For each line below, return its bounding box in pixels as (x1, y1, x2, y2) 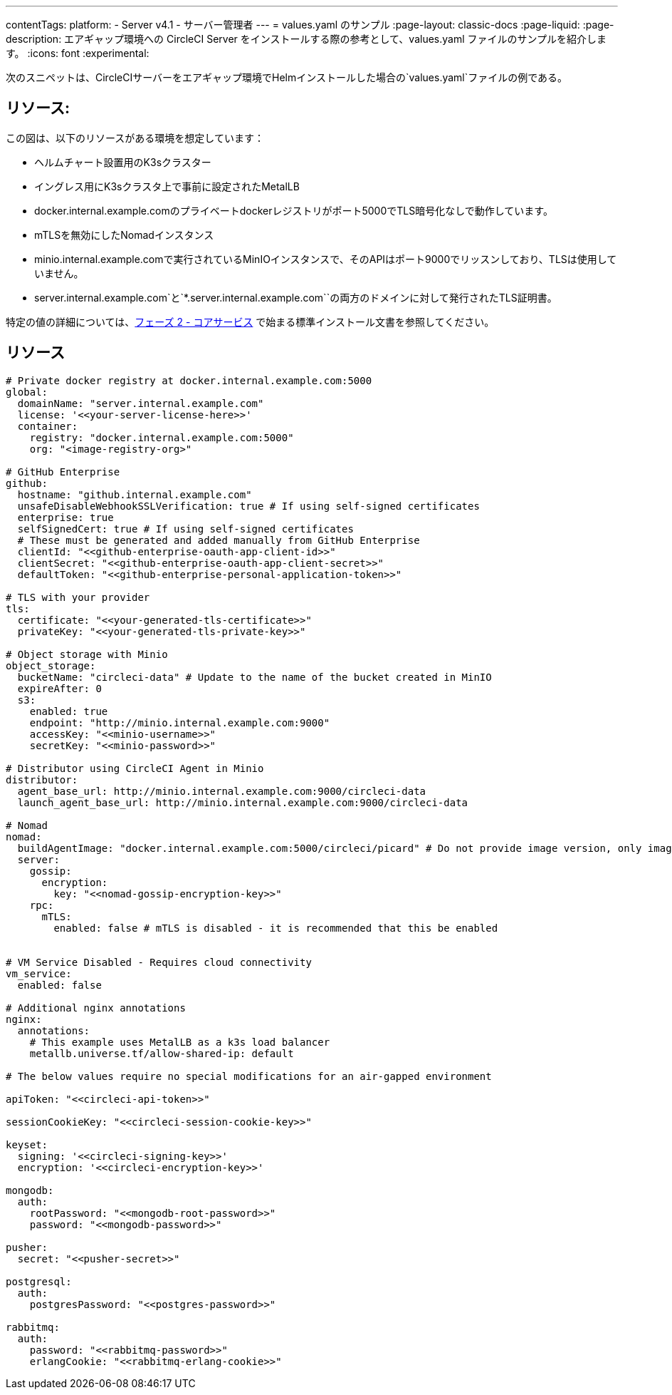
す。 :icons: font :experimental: (6, 47, 149, 59)
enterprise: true (17, 511, 114, 523)
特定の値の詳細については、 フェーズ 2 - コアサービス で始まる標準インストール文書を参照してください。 (6, 315, 495, 328)
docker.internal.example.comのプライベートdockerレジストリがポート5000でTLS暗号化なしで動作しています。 (34, 204, 553, 217)
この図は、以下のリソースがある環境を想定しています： (6, 131, 264, 144)
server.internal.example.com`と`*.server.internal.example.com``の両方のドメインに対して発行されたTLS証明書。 (34, 291, 557, 304)
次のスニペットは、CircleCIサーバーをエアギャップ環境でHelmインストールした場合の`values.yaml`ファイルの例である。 (6, 71, 568, 83)
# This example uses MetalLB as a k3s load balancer (29, 1036, 330, 1048)
